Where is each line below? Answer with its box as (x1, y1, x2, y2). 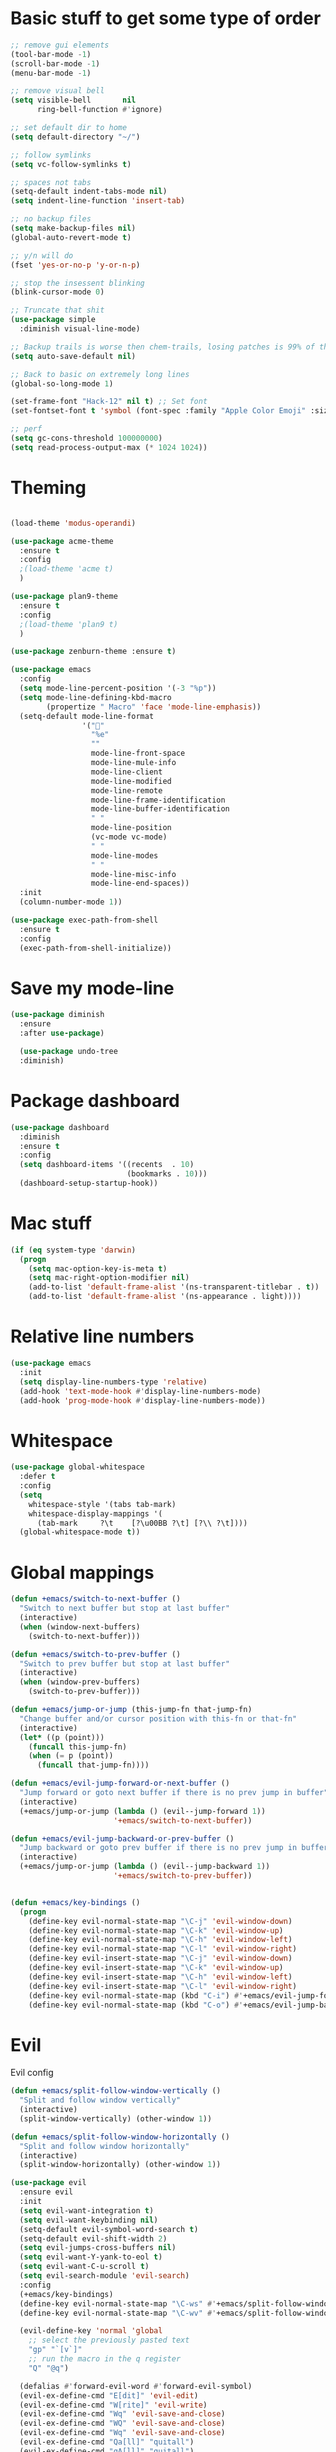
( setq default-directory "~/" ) (10, 132, 141, 142)
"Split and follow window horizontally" (19, 2141, 190, 2151)
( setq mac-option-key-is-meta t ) (28, 1263, 168, 1274)
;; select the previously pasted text (28, 2335, 190, 2346)
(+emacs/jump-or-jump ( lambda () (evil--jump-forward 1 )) (19, 1806, 267, 1816)
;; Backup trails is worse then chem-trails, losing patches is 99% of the (10, 342, 333, 352)
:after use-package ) (19, 1028, 105, 1039)
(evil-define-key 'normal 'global (19, 2326, 163, 2336)
